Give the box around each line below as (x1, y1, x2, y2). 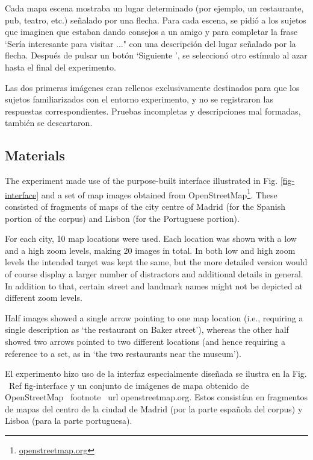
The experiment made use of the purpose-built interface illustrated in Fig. (5, 174, 278, 187)
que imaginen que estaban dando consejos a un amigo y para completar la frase (5, 25, 298, 38)
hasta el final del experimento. (5, 60, 116, 73)
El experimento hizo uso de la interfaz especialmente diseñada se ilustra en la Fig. (5, 367, 307, 380)
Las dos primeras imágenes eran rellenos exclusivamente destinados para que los (5, 81, 300, 93)
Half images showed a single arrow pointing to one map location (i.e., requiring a (5, 311, 303, 324)
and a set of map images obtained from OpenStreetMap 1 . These (41, 186, 277, 201)
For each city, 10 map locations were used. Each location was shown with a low (5, 232, 297, 245)
